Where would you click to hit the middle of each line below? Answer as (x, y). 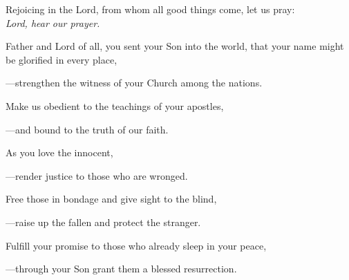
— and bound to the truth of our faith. (87, 129)
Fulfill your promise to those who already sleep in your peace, (136, 245)
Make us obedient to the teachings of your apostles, (115, 105)
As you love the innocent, (59, 152)
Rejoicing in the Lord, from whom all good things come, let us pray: (150, 9)
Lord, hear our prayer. (53, 22)
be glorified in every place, (62, 59)
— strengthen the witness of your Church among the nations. (134, 83)
